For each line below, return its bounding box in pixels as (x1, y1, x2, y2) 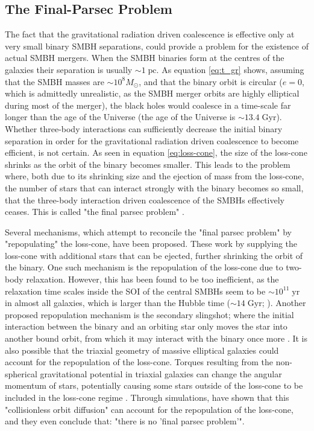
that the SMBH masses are (5, 75, 104, 88)
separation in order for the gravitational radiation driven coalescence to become (5, 134, 299, 147)
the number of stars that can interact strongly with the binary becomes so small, (5, 181, 304, 194)
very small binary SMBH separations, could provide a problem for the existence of (5, 39, 309, 52)
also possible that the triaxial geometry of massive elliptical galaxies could (5, 343, 279, 356)
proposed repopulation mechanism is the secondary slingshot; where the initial (5, 308, 294, 321)
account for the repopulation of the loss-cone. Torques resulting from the (5, 356, 274, 368)
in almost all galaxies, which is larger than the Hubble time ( (5, 296, 231, 309)
